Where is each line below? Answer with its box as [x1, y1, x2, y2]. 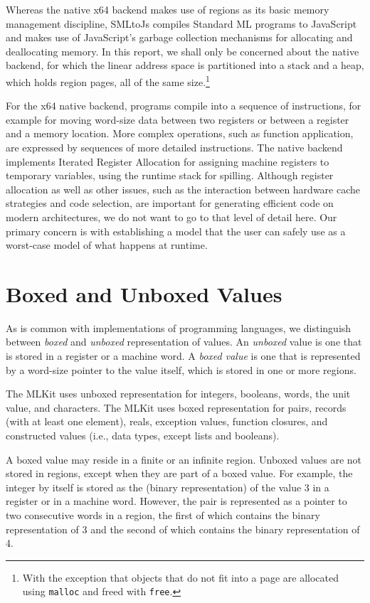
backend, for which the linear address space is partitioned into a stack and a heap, [6, 58, 364, 73]
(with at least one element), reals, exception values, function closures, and [6, 414, 328, 429]
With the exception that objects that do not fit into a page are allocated [22, 570, 339, 585]
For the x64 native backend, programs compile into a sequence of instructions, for [6, 98, 361, 113]
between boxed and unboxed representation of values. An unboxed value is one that [6, 334, 362, 349]
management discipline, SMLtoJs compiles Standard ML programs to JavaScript [6, 16, 357, 31]
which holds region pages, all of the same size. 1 [6, 72, 210, 89]
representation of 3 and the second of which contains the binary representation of [6, 521, 360, 536]
